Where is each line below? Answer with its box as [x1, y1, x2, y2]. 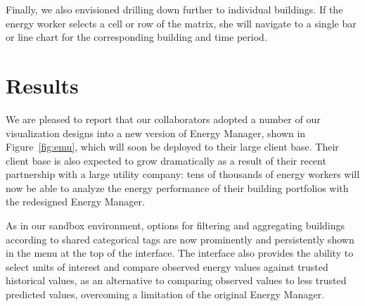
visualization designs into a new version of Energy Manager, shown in [6, 125, 306, 140]
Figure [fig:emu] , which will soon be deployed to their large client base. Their [6, 139, 339, 154]
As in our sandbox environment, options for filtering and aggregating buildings [6, 218, 345, 233]
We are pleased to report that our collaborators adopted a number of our [6, 111, 321, 126]
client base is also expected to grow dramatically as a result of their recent [6, 153, 326, 167]
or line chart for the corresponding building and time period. [6, 30, 267, 44]
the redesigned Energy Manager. [6, 194, 145, 209]
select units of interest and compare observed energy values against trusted [6, 259, 328, 274]
